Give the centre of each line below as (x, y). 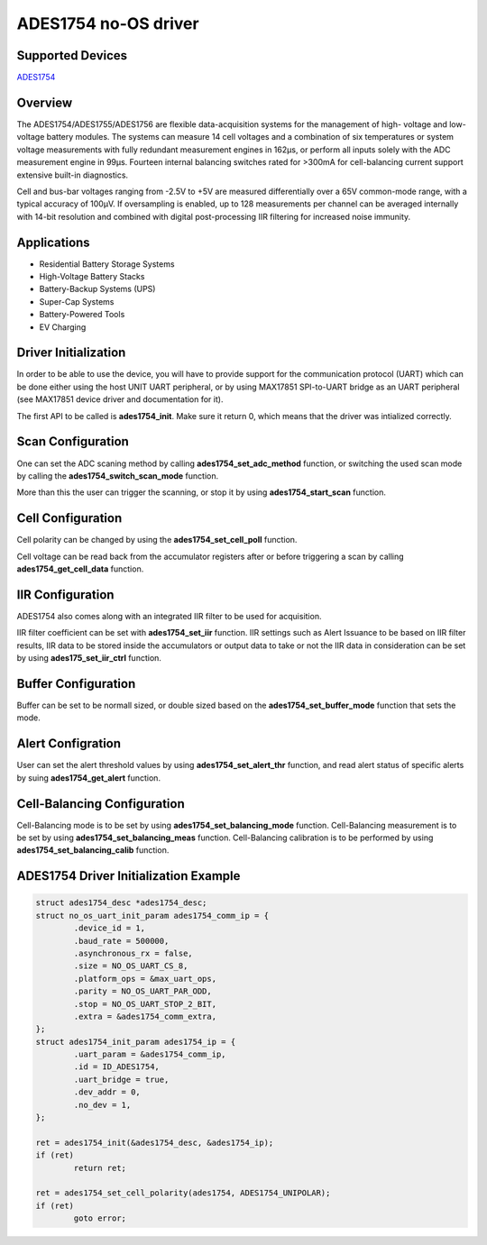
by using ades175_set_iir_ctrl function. (89, 658)
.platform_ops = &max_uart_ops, (145, 979)
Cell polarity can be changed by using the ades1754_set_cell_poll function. (157, 540)
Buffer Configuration (76, 684)
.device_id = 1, (110, 928)
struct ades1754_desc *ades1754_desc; (121, 903)
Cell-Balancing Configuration (101, 804)
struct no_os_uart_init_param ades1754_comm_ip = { (152, 915)
